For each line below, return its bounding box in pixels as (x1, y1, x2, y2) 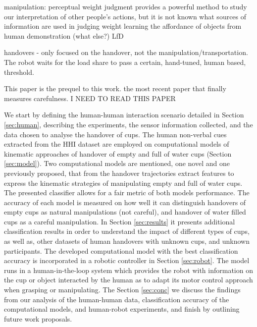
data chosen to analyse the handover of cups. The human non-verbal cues (4, 129, 227, 139)
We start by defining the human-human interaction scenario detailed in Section (4, 109, 244, 120)
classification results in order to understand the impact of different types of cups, (4, 226, 250, 236)
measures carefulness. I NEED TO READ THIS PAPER (4, 93, 176, 103)
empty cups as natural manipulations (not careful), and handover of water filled (4, 207, 246, 217)
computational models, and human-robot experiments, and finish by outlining (4, 304, 240, 314)
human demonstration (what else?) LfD (4, 30, 124, 41)
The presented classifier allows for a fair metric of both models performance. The (4, 187, 250, 198)
